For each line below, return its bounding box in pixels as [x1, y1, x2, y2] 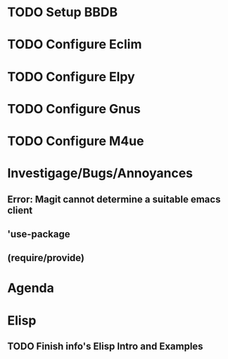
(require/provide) [7, 252, 85, 264]
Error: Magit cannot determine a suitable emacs [7, 193, 221, 205]
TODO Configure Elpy [7, 68, 135, 84]
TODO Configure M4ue [7, 133, 144, 149]
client [7, 204, 33, 216]
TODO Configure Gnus [7, 101, 141, 117]
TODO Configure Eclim [7, 37, 142, 53]
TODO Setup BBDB [7, 4, 118, 20]
